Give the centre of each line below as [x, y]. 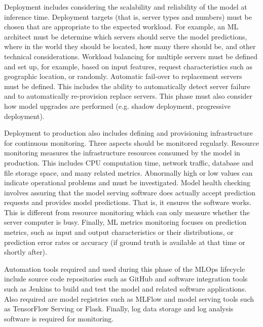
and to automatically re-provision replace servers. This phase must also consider [128, 96]
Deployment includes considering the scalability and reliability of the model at [126, 7]
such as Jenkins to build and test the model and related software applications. [125, 289]
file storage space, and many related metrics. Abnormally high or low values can [128, 172]
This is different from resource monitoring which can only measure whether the [127, 212]
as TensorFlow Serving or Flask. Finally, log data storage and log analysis [119, 309]
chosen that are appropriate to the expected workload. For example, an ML [121, 27]
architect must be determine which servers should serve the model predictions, [126, 36]
